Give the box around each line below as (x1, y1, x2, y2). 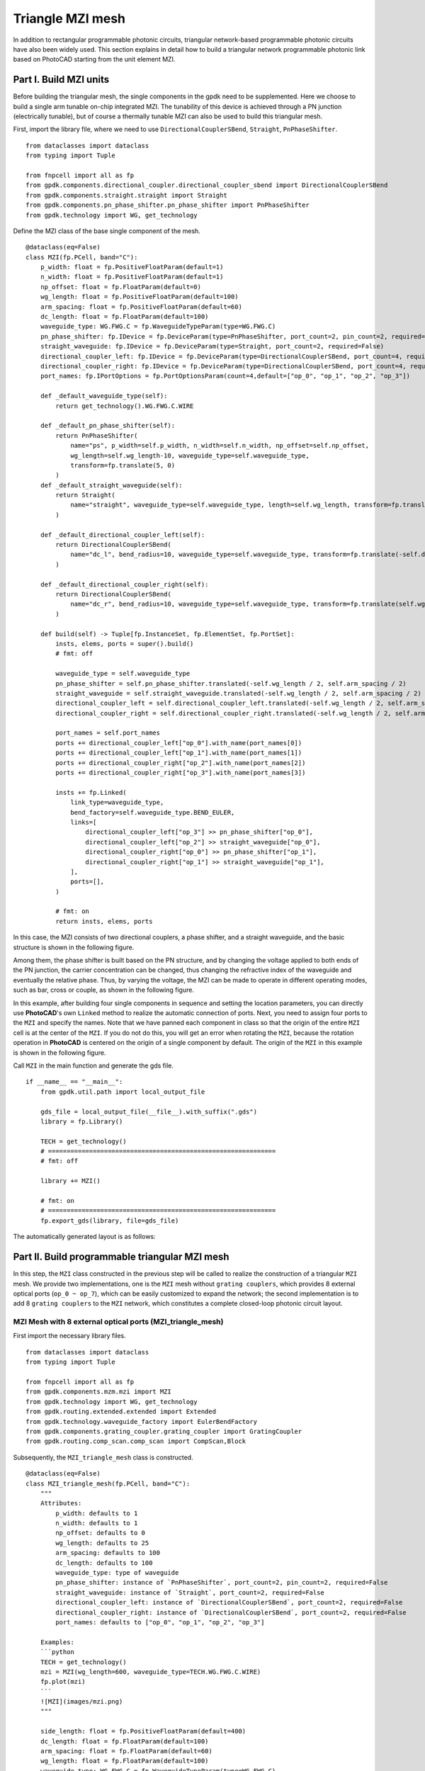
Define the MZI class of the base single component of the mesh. (13, 227, 201, 235)
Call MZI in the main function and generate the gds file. (13, 1061, 174, 1070)
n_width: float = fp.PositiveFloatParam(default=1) (40, 273, 224, 281)
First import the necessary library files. (13, 1332, 127, 1340)
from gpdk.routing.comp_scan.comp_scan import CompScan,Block (25, 1437, 246, 1445)
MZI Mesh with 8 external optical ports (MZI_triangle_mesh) (13, 1317, 224, 1327)
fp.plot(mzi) (40, 1677, 86, 1686)
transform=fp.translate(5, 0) (70, 461, 176, 469)
